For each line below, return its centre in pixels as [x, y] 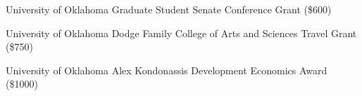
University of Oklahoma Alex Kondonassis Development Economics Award [167, 70]
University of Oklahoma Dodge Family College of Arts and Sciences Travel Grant [181, 33]
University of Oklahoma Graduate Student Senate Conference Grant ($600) [169, 9]
